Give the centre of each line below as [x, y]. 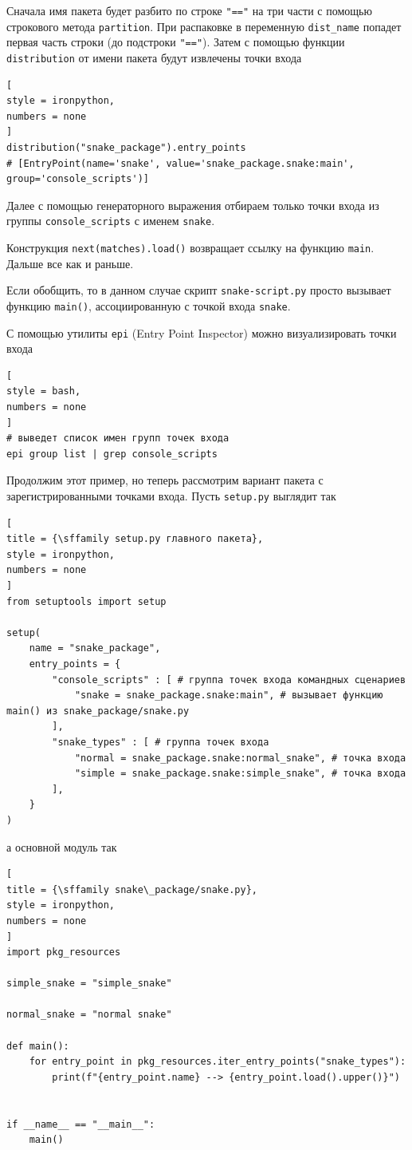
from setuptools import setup [86, 601]
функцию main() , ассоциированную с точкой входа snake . [149, 305]
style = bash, [44, 391]
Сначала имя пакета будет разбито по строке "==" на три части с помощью [189, 10]
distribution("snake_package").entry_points [126, 148]
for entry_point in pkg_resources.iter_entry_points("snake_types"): [218, 1062]
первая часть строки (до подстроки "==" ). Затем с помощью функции [176, 42]
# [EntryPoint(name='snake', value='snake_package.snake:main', [180, 163]
